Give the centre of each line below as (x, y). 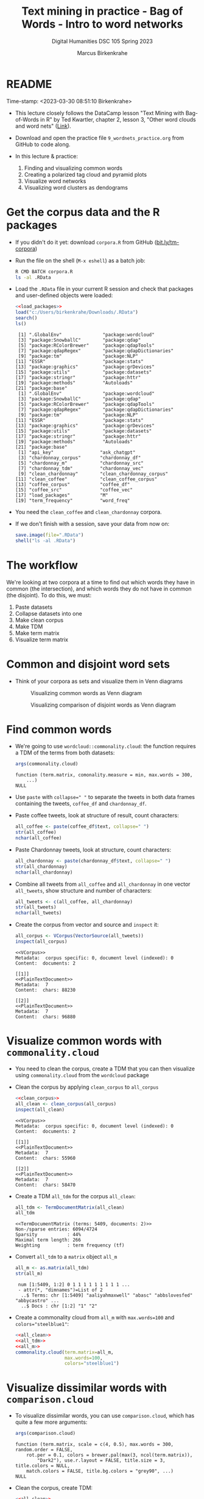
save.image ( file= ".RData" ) (49, 535)
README (29, 84)
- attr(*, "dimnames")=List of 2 (60, 1290)
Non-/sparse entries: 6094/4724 (56, 1229)
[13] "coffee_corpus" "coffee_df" (72, 484)
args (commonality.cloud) (47, 764)
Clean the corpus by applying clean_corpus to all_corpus (87, 1087)
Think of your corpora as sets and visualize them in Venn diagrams (99, 681)
